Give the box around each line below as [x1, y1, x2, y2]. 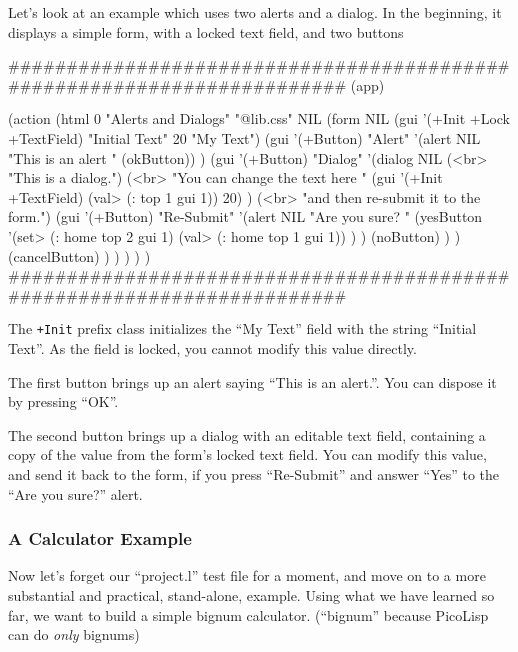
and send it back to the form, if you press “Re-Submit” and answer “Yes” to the [8, 463, 500, 484]
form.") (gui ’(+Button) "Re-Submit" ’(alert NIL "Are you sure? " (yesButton [8, 206, 483, 227]
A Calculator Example [8, 526, 192, 551]
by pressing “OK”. [8, 391, 119, 412]
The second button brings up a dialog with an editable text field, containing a [8, 424, 486, 445]
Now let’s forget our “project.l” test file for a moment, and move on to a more [8, 565, 486, 586]
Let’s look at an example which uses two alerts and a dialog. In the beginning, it [8, 2, 502, 22]
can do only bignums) [8, 624, 140, 645]
